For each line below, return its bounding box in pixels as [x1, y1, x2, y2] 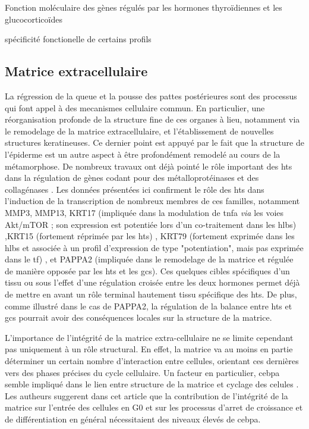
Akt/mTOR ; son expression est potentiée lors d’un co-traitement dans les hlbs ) [5, 218, 297, 230]
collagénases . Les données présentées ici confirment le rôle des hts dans [5, 183, 264, 195]
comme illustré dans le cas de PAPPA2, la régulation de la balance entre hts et [5, 299, 292, 312]
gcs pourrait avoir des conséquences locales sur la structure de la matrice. [5, 311, 272, 324]
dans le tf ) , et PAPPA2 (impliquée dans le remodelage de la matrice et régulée [5, 253, 294, 265]
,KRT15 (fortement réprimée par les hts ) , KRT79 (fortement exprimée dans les [5, 230, 295, 242]
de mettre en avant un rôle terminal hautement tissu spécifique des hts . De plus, [5, 288, 297, 300]
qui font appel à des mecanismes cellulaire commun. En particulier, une [5, 101, 265, 114]
